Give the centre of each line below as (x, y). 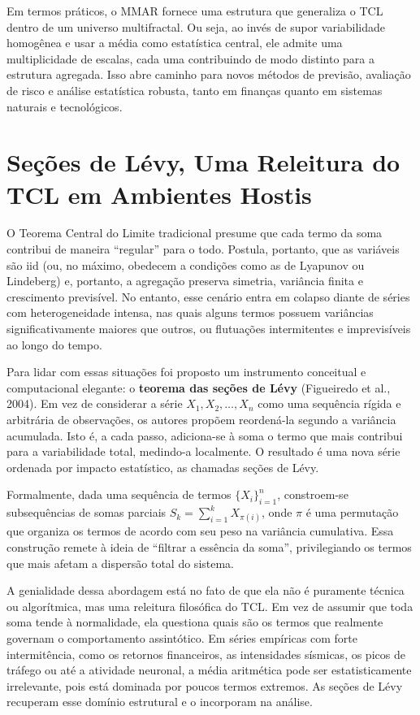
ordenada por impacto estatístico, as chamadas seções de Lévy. (163, 467)
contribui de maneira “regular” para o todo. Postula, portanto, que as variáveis (203, 249)
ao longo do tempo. (54, 344)
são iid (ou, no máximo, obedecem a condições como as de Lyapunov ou (186, 264)
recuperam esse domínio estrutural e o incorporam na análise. (160, 702)
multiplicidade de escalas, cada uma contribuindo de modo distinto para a (191, 58)
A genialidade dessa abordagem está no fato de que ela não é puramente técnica (206, 590)
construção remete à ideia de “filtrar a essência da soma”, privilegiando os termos (209, 546)
